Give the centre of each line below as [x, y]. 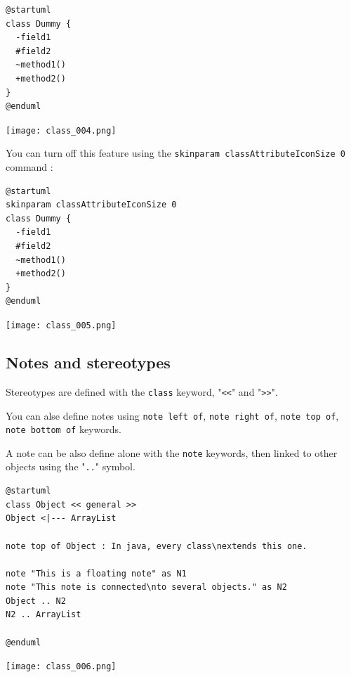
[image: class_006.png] [61, 667]
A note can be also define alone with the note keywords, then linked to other [172, 452]
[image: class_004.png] [61, 130]
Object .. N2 [36, 601]
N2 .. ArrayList [44, 615]
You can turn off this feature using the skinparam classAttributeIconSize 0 [175, 153]
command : [29, 167]
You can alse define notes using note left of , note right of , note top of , [172, 415]
